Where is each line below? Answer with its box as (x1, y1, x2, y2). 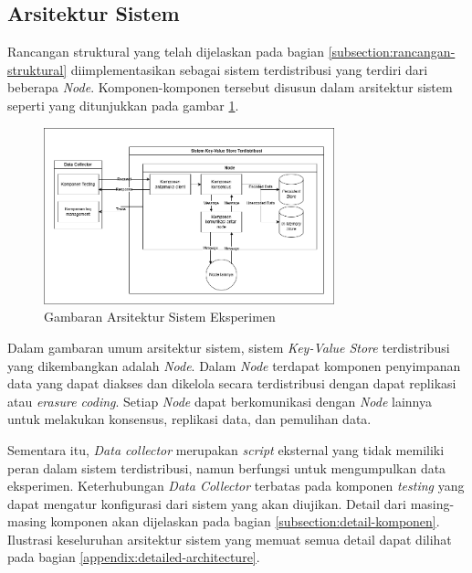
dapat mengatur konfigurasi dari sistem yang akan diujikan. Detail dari (7, 493, 406, 513)
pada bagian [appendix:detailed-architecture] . (7, 547, 260, 567)
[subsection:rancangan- (328, 42, 456, 61)
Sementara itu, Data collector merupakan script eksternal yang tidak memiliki (7, 440, 445, 459)
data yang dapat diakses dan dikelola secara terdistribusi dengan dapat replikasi (7, 374, 456, 393)
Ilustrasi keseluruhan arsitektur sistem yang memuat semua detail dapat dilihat (7, 529, 452, 548)
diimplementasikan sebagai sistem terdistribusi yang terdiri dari (70, 59, 428, 79)
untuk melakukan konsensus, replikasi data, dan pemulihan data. (7, 409, 372, 429)
